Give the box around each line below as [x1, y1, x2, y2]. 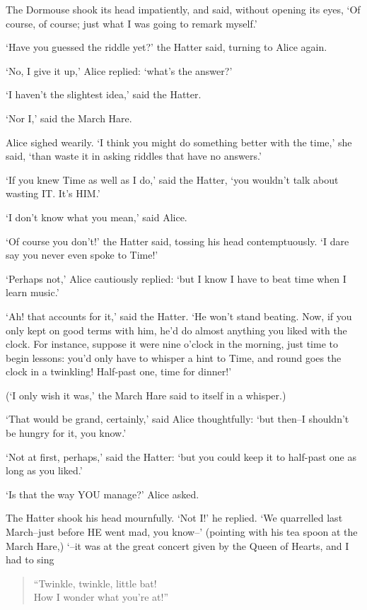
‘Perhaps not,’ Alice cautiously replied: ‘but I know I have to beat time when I [6, 271, 346, 286]
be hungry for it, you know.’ [6, 426, 127, 440]
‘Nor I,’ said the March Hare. [6, 110, 132, 125]
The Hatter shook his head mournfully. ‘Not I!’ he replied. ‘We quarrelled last [6, 510, 343, 525]
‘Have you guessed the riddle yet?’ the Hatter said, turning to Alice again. [6, 40, 327, 54]
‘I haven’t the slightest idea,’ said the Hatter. [6, 87, 202, 102]
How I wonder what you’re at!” [33, 590, 169, 604]
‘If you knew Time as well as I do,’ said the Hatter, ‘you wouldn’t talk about [6, 172, 339, 187]
